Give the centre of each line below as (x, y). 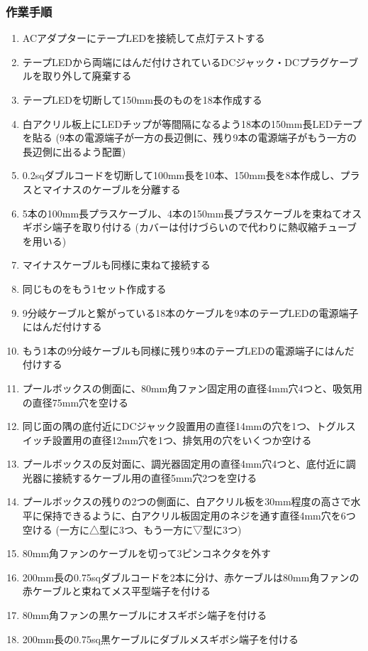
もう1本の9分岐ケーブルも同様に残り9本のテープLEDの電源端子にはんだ (188, 350)
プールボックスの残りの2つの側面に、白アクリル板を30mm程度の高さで (186, 501)
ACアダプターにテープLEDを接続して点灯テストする (144, 38)
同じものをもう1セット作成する (94, 288)
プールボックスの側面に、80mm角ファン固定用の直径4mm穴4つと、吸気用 (193, 388)
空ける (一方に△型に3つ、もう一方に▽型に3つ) (132, 529)
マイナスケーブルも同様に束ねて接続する (116, 265)
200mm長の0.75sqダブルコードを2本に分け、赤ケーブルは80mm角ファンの (191, 577)
